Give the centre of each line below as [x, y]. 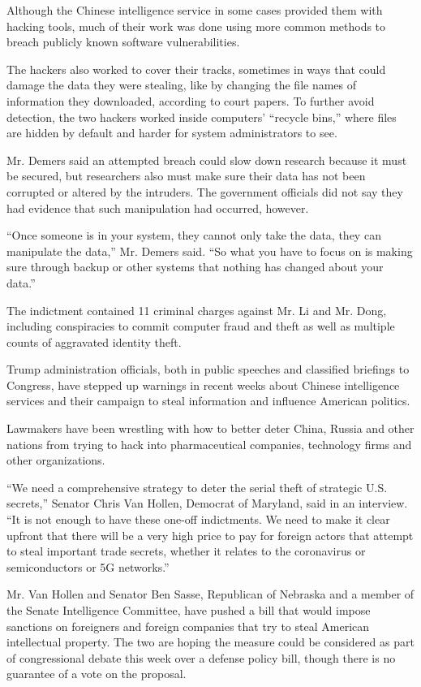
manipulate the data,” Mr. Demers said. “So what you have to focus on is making [210, 251]
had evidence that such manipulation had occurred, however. [158, 207]
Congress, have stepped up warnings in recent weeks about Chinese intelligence [203, 385]
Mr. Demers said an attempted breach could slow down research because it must [207, 160]
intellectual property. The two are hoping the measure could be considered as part [210, 642]
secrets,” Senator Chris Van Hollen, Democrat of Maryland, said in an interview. [207, 503]
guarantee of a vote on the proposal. [97, 674]
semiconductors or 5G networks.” [88, 566]
